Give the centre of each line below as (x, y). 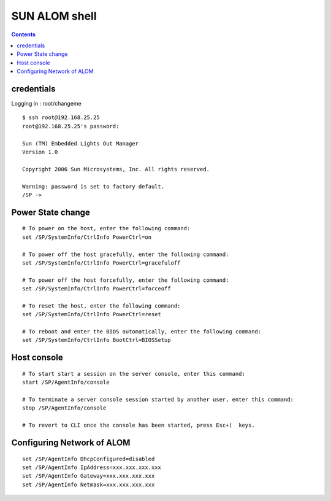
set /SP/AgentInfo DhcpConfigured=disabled (89, 459)
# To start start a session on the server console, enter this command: (134, 374)
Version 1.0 (40, 152)
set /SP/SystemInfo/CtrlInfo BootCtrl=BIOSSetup (97, 340)
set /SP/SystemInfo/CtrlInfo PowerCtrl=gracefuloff (101, 263)
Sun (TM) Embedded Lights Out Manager (81, 143)
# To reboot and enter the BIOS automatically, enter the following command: (142, 332)
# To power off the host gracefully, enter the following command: (126, 254)
